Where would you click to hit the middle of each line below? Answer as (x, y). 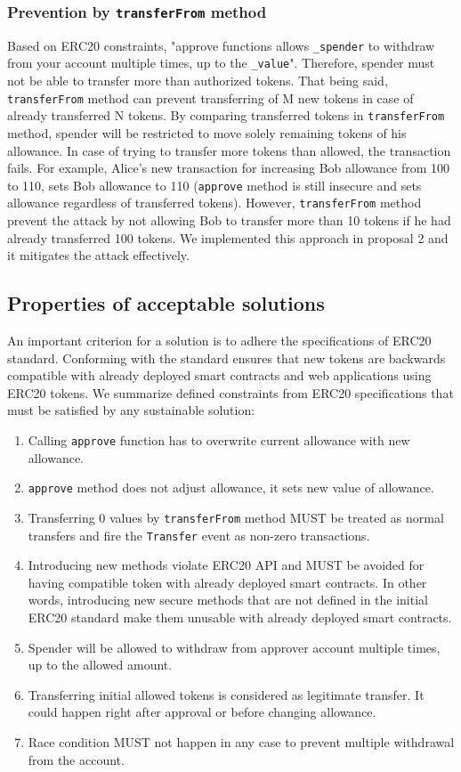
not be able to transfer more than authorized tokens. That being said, (198, 81)
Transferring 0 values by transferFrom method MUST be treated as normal (236, 517)
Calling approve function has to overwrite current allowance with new (219, 440)
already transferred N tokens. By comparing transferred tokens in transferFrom (226, 115)
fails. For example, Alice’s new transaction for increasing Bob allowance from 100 (229, 168)
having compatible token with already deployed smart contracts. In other (227, 582)
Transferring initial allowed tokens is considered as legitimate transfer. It (226, 694)
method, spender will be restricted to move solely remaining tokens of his (207, 133)
